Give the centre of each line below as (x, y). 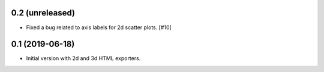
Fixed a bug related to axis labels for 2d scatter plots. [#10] (99, 27)
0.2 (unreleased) (43, 13)
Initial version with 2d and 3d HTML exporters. (83, 58)
